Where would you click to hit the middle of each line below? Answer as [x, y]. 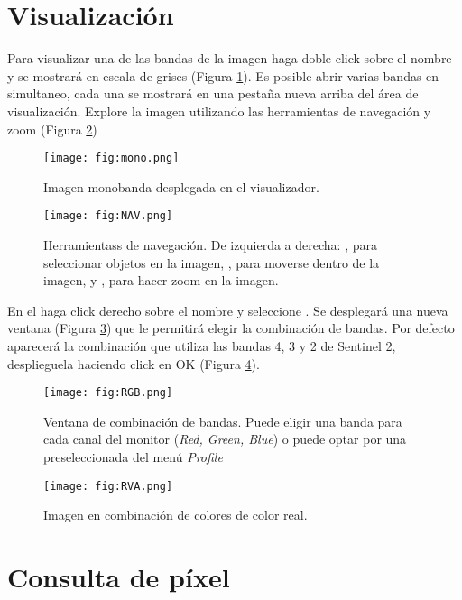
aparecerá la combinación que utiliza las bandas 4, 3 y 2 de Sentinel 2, [202, 345]
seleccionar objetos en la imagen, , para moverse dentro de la [212, 262]
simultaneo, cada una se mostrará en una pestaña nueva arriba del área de [213, 93]
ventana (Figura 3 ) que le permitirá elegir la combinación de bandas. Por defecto [231, 328]
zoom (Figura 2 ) [52, 129]
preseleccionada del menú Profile [133, 457]
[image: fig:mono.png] [111, 158]
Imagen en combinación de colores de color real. [176, 515]
